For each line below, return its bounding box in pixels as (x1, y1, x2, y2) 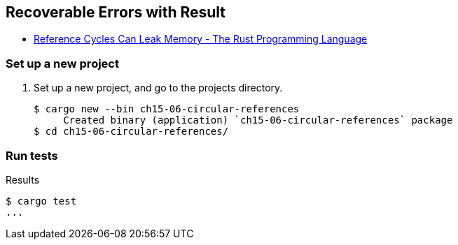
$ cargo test (6, 195, 77, 207)
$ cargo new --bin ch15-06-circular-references (34, 103, 300, 115)
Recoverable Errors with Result (6, 3, 226, 21)
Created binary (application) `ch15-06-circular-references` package (63, 114, 453, 126)
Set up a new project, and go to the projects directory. (34, 82, 283, 94)
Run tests (6, 148, 58, 163)
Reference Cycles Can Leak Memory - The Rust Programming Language (34, 33, 368, 45)
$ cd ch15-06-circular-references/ (34, 126, 229, 138)
